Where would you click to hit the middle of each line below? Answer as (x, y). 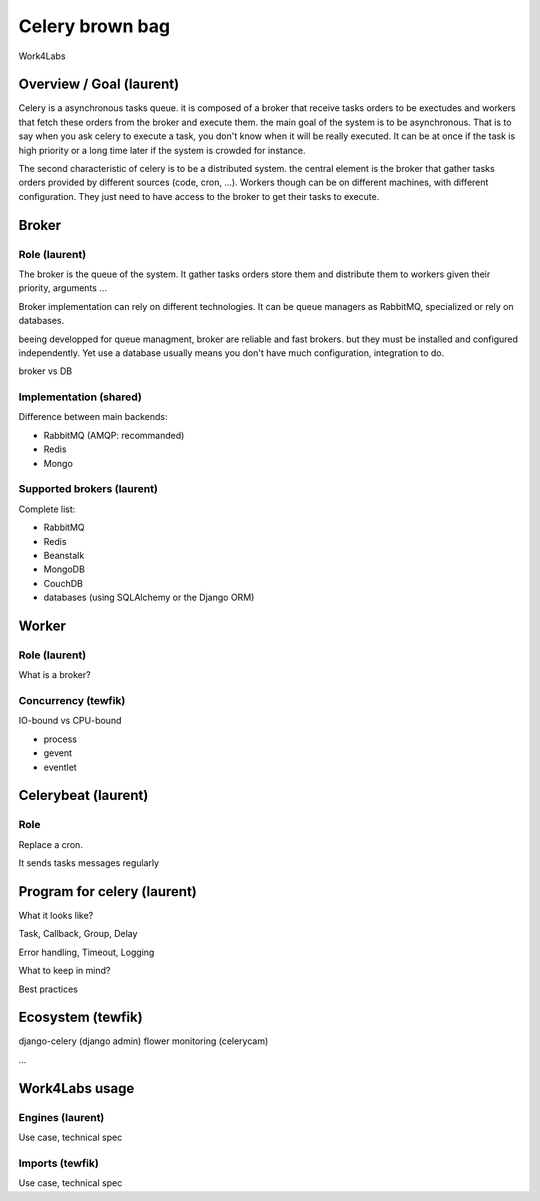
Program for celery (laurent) (107, 891)
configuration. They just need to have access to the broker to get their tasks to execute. (199, 196)
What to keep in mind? (64, 971)
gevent (58, 753)
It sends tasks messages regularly (89, 863)
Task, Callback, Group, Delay (78, 934)
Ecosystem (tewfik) (81, 1017)
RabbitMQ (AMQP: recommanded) (114, 435)
